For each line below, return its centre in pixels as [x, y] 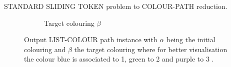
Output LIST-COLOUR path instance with [91, 39]
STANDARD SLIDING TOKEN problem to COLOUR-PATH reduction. [116, 6]
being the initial [191, 39]
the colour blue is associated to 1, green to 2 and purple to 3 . [119, 59]
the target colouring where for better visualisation [151, 49]
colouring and [45, 49]
